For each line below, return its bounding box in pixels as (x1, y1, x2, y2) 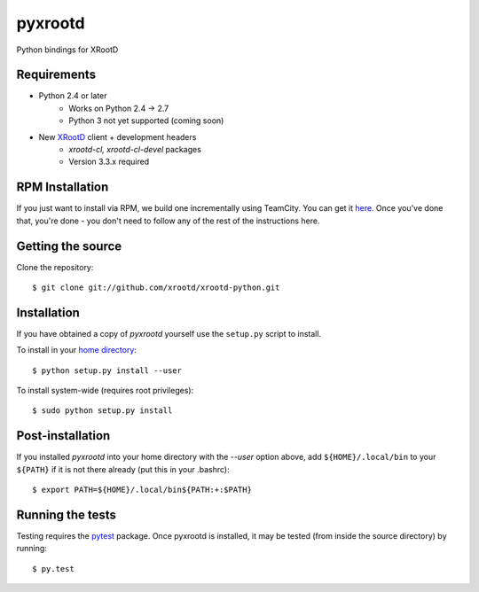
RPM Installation (16, 180, 109, 195)
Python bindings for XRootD (16, 44, 119, 55)
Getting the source (16, 238, 122, 253)
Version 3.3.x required (68, 156, 150, 167)
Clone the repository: (16, 261, 94, 272)
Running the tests (16, 507, 117, 522)
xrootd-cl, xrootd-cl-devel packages (68, 144, 201, 155)
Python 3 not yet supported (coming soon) (68, 115, 224, 126)
